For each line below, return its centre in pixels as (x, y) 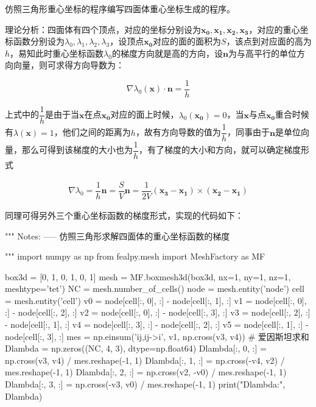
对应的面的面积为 (187, 41)
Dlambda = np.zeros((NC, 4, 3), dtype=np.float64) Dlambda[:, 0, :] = (136, 348)
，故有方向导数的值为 (178, 132)
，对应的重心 (274, 29)
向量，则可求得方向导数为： (68, 65)
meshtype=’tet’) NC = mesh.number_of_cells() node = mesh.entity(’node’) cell (155, 288)
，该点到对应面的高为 (269, 41)
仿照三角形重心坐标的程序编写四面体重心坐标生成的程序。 (120, 9)
